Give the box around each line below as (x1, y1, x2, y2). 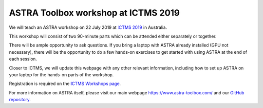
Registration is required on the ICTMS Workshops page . (9, 81, 121, 86)
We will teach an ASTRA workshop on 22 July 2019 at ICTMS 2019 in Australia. (9, 24, 168, 30)
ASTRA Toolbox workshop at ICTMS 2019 (9, 7, 180, 18)
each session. (9, 56, 37, 62)
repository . (9, 97, 31, 103)
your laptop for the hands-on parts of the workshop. (9, 71, 114, 78)
